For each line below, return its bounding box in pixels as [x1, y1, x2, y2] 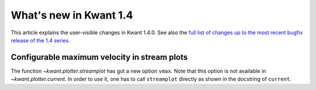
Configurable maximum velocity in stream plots [11, 52, 188, 62]
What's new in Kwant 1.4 [11, 9, 133, 21]
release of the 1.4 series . [11, 37, 70, 44]
